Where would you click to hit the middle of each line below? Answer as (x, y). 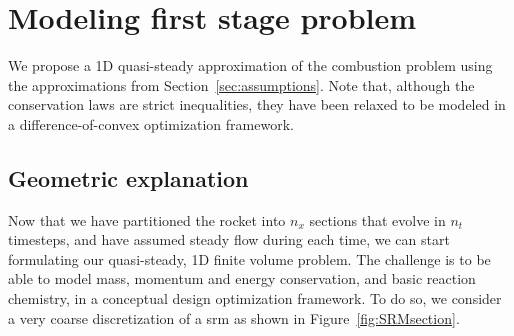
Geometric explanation (128, 177)
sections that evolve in (377, 219)
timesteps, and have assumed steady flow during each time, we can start (229, 239)
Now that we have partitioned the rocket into (147, 219)
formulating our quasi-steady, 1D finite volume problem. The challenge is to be (249, 258)
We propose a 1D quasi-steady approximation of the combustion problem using (250, 65)
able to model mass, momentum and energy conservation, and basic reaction (242, 278)
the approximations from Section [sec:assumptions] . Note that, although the (241, 84)
